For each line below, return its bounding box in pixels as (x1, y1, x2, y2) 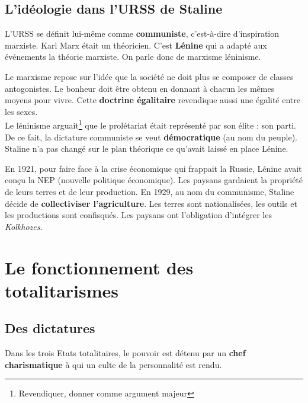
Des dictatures (5, 319, 95, 337)
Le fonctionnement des (5, 255, 194, 279)
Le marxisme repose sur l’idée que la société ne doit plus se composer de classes (5, 70, 294, 82)
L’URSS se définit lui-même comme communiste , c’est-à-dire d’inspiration (5, 27, 279, 40)
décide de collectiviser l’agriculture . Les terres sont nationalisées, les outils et (5, 197, 297, 209)
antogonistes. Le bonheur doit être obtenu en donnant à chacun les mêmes (5, 82, 275, 94)
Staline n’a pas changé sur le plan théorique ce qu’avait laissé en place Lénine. (5, 142, 288, 155)
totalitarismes (5, 278, 119, 302)
